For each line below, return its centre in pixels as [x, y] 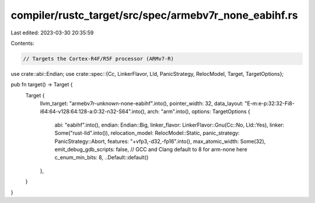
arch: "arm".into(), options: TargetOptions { [199, 111]
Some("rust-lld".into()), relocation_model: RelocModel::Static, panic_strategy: [147, 133]
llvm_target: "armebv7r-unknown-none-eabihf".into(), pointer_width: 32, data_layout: [142, 104]
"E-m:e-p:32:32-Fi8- [269, 104]
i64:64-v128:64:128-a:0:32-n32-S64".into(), [93, 111]
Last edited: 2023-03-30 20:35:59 [52, 33]
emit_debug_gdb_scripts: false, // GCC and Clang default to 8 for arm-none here [151, 149]
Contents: [22, 43]
